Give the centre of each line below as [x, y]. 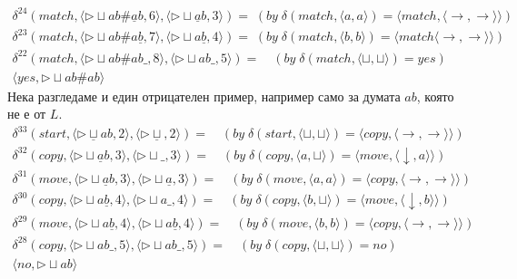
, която [435, 96]
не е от [27, 114]
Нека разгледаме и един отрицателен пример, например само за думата [204, 96]
